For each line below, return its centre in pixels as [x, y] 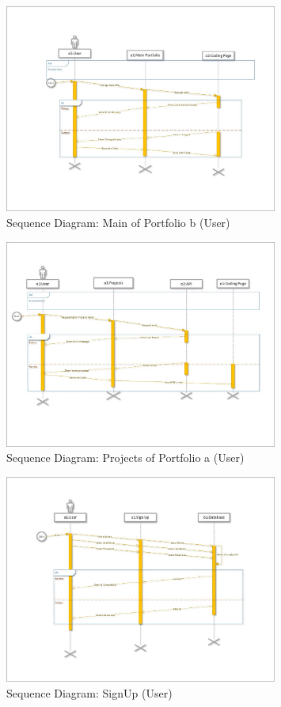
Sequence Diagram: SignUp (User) [89, 693]
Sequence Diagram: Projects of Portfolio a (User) [125, 457]
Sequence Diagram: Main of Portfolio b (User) [118, 222]
